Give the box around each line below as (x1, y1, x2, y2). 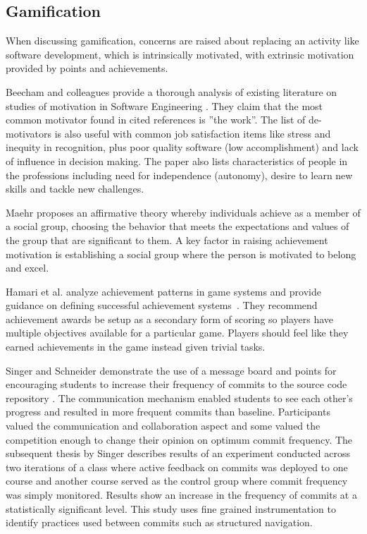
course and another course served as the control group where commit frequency (6, 473, 348, 488)
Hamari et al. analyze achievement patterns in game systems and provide (6, 284, 321, 298)
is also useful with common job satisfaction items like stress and (54, 126, 331, 140)
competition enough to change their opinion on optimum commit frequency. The (6, 432, 353, 447)
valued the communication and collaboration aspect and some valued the (6, 418, 321, 433)
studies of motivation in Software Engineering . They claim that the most (6, 98, 323, 113)
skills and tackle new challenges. (6, 181, 144, 196)
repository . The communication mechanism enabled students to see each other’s (6, 390, 353, 405)
